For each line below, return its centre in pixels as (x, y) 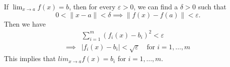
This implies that (30, 58)
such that (212, 6)
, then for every (92, 6)
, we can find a (156, 6)
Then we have (25, 23)
